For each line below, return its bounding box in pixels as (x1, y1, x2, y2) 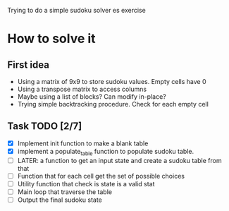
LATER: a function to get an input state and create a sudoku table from (17, 156, 222, 164)
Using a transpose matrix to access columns (17, 85, 147, 93)
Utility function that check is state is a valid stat (17, 179, 155, 188)
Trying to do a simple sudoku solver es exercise (7, 6, 146, 14)
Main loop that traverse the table (17, 187, 113, 196)
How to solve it (7, 31, 97, 47)
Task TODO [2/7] (7, 120, 82, 133)
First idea (7, 59, 49, 71)
